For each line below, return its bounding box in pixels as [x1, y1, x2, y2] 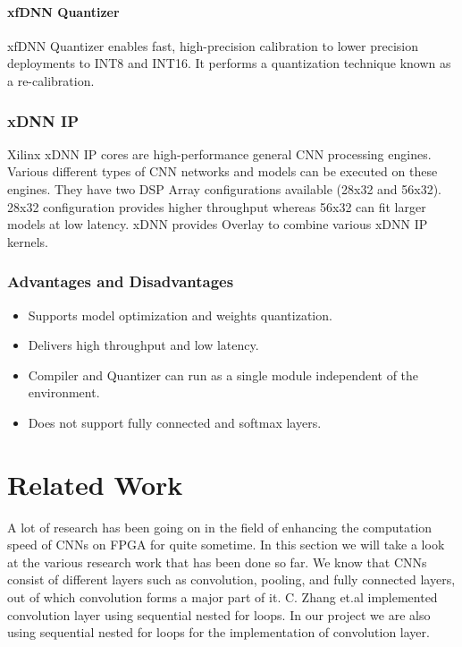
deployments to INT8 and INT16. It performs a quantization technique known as [7, 54, 451, 72]
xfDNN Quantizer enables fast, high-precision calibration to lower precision [7, 36, 418, 55]
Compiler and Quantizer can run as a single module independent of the [28, 365, 419, 384]
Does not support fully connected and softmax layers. [28, 413, 322, 431]
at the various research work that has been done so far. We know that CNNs [7, 552, 427, 571]
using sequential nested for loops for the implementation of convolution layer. [7, 623, 430, 642]
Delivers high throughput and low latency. [28, 336, 259, 354]
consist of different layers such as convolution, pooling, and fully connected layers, [7, 570, 456, 589]
